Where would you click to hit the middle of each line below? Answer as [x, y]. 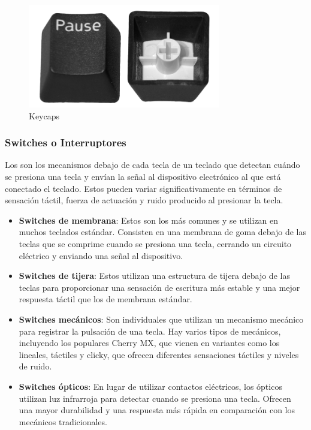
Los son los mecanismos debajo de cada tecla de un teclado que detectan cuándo [153, 165]
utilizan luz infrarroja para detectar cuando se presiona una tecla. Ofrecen [155, 398]
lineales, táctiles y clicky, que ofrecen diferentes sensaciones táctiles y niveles [159, 354]
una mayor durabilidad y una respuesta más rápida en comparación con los [157, 410]
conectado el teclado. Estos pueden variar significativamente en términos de [144, 188]
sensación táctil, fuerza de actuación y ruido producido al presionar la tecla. [144, 200]
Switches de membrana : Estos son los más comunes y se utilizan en [149, 220]
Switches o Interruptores [66, 142]
